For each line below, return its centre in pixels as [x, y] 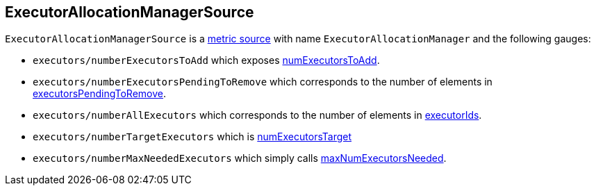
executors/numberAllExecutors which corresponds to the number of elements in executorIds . [257, 115]
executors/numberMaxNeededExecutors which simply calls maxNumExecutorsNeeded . [240, 158]
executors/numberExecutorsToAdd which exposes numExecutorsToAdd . [206, 60]
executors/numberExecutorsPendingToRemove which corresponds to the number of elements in [263, 82]
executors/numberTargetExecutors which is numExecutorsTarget [192, 137]
